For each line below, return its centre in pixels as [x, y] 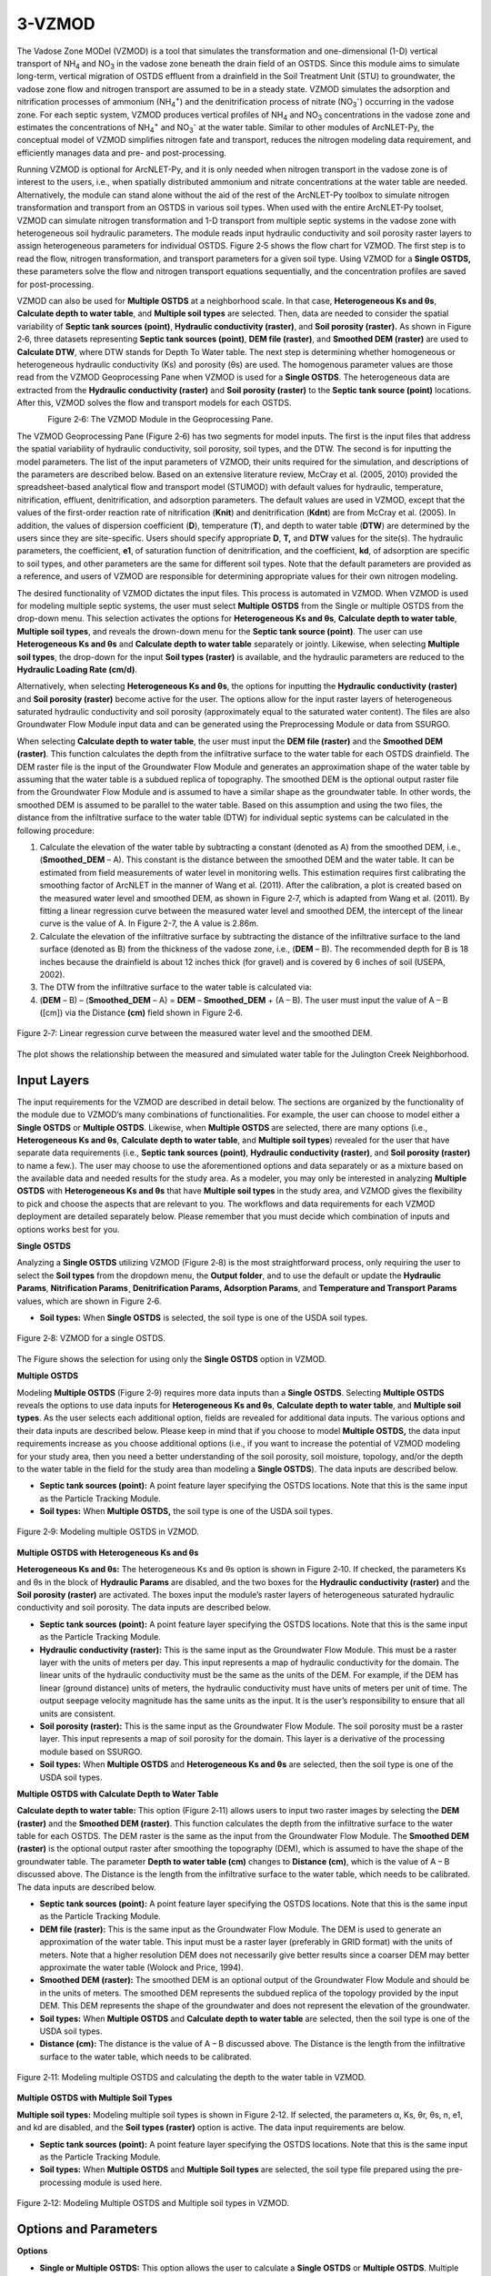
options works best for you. [68, 1229]
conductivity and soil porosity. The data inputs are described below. [144, 1608]
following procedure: [55, 830]
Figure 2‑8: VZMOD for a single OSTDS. [91, 1338]
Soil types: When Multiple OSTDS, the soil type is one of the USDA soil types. [186, 1511]
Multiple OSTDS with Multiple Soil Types [95, 2098]
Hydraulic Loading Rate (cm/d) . [77, 669]
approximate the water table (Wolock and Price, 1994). [142, 1967]
